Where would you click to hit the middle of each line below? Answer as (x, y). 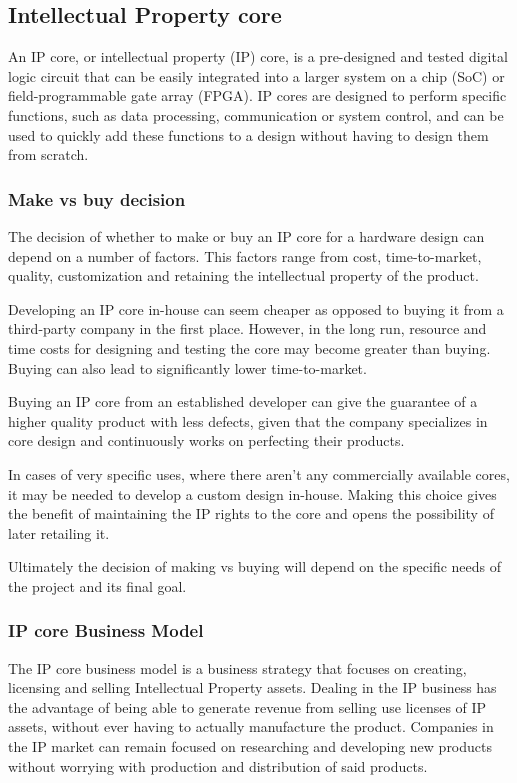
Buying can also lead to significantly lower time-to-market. (187, 367)
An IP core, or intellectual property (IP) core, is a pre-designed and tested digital (258, 56)
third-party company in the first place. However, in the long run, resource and (247, 328)
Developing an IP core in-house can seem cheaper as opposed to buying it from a (256, 308)
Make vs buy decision (97, 198)
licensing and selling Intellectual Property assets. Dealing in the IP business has (252, 687)
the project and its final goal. (97, 585)
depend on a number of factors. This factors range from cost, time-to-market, (245, 255)
